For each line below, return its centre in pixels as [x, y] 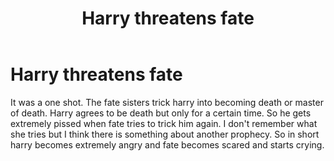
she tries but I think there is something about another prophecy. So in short [165, 134]
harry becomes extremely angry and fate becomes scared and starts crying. [167, 144]
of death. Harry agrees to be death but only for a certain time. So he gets [161, 113]
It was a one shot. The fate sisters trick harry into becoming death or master [167, 102]
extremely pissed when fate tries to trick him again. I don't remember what [164, 123]
